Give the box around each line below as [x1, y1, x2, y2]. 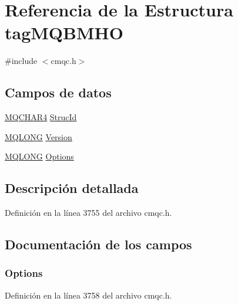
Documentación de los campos [5, 235, 192, 253]
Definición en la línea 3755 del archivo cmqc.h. [5, 206, 172, 219]
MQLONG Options [5, 150, 74, 162]
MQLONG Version [5, 130, 72, 143]
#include [5, 55, 38, 67]
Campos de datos [5, 83, 112, 101]
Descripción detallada [5, 179, 139, 197]
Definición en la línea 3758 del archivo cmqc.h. [5, 289, 172, 301]
